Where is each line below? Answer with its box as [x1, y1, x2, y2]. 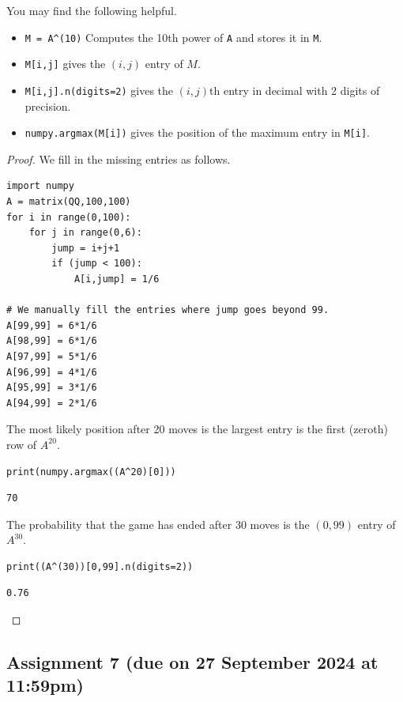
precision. [24, 97, 71, 114]
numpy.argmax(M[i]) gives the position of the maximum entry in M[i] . [24, 124, 370, 141]
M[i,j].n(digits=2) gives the [24, 81, 174, 98]
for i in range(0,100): [6, 211, 131, 223]
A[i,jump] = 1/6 [73, 273, 160, 285]
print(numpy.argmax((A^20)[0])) [6, 466, 176, 477]
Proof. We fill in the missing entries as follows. [6, 150, 231, 167]
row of [6, 436, 37, 452]
